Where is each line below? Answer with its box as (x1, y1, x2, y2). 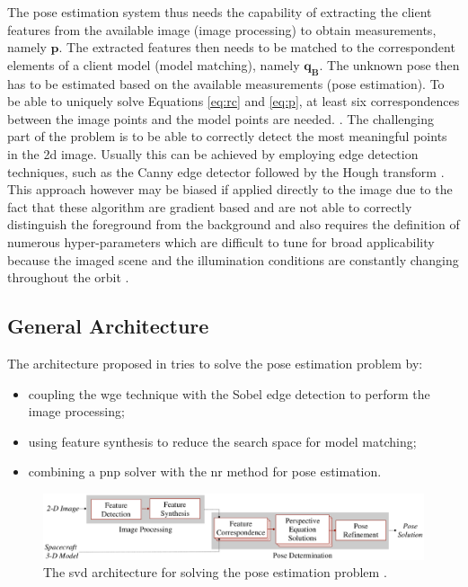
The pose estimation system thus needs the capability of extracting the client (7, 3, 432, 21)
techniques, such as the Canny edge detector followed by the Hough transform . (7, 162, 445, 181)
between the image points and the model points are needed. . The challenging (7, 109, 435, 128)
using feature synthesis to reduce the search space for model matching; (28, 431, 417, 450)
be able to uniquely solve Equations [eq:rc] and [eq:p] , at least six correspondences (7, 92, 460, 111)
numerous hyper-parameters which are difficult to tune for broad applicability (7, 232, 435, 251)
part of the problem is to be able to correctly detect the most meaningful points (7, 127, 447, 146)
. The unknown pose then (319, 55, 460, 74)
